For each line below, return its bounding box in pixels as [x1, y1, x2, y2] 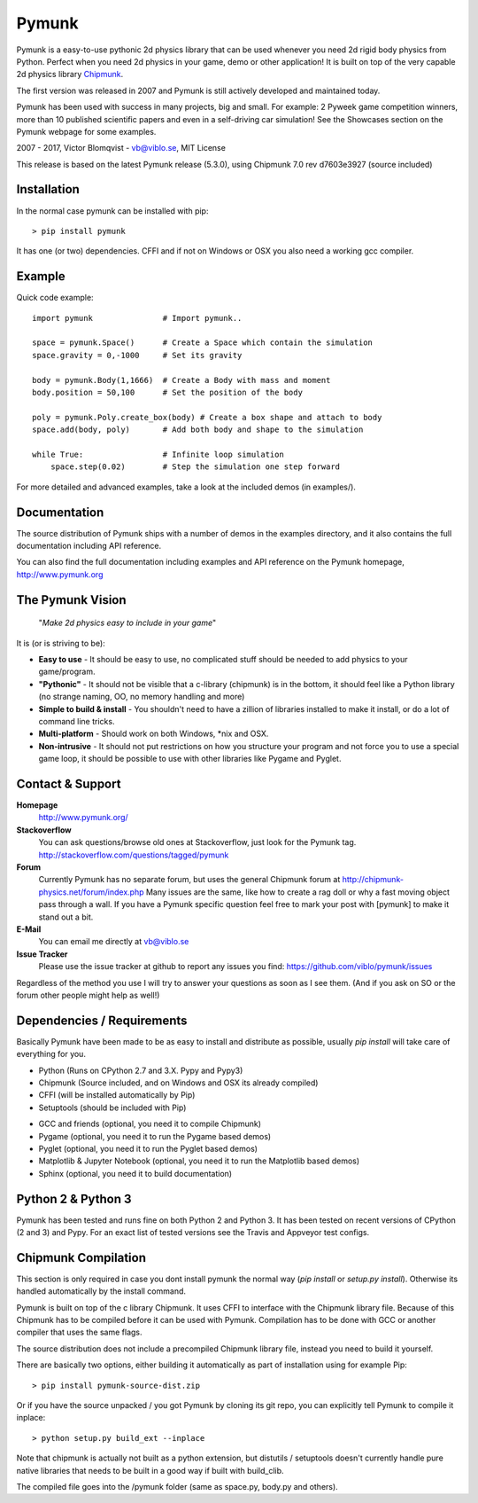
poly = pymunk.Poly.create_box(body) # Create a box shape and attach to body [32, 412, 382, 422]
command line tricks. [38, 716, 115, 726]
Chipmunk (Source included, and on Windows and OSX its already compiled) [38, 1077, 319, 1088]
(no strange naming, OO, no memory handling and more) [38, 692, 245, 702]
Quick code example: [16, 293, 94, 303]
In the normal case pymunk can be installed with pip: [16, 205, 209, 216]
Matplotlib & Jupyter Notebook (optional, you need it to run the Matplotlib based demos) [38, 1155, 360, 1166]
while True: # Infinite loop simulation [32, 449, 285, 459]
